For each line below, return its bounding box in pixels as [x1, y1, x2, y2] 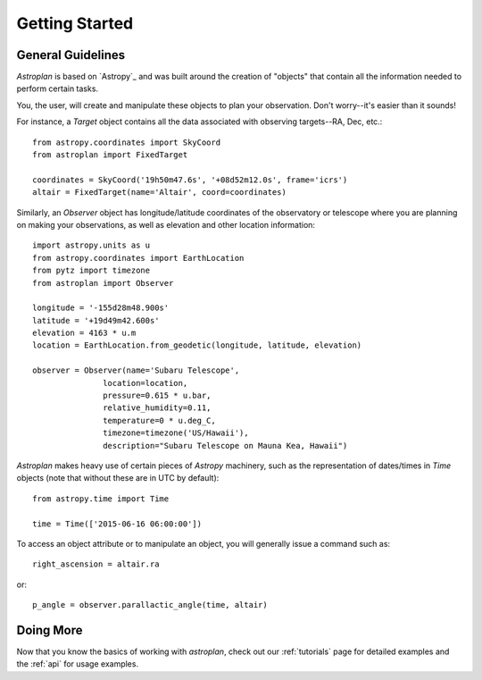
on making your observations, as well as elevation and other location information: [16, 219, 316, 230]
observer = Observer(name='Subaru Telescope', [32, 365, 240, 375]
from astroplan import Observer [32, 278, 174, 288]
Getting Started [16, 13, 134, 33]
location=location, [103, 378, 188, 388]
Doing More [16, 622, 84, 638]
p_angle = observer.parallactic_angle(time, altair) [32, 600, 268, 610]
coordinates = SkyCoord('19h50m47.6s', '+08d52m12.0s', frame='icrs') [32, 174, 348, 185]
